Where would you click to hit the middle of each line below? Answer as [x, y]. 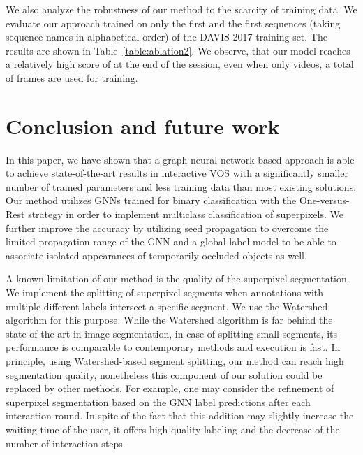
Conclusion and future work [143, 125]
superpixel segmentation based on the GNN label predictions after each [158, 402]
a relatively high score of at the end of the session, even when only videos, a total [180, 64]
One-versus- [324, 200]
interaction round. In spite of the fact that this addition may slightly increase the [180, 416]
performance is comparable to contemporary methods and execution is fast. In [173, 347]
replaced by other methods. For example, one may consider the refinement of [170, 388]
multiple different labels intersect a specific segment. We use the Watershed [167, 306]
